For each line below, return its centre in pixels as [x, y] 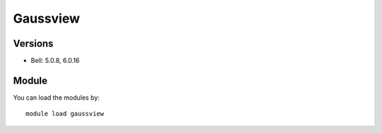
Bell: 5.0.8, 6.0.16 [55, 61]
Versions [33, 44]
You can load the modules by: [57, 97]
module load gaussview [65, 114]
